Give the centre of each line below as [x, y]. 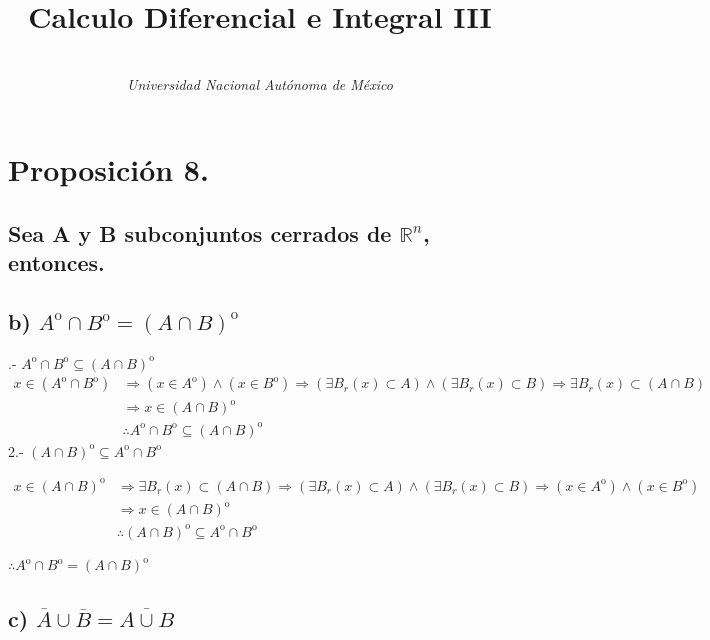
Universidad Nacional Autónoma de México [260, 83]
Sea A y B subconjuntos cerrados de [200, 232]
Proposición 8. [108, 169]
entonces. [56, 262]
